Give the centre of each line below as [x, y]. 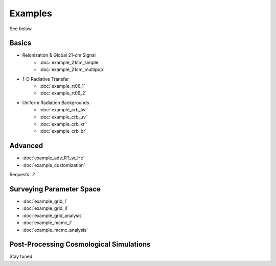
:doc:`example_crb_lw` [63, 110]
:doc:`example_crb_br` [63, 131]
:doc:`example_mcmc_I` [47, 223]
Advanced [26, 146]
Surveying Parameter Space [55, 189]
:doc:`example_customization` [54, 165]
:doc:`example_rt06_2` [63, 93]
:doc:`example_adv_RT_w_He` [53, 158]
